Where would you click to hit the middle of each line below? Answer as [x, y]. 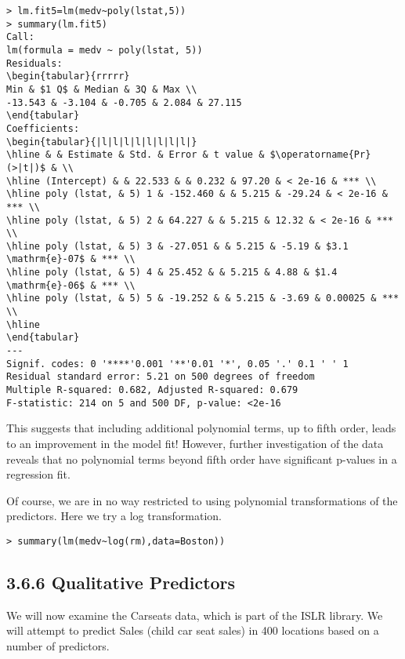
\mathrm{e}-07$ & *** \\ [71, 259]
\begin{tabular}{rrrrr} [68, 76]
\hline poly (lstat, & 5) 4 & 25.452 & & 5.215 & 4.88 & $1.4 [172, 273]
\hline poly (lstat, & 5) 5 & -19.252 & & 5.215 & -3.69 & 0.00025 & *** [203, 299]
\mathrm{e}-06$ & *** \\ [71, 285]
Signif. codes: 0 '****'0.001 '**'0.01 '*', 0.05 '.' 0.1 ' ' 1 [177, 364]
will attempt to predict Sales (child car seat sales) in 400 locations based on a [193, 630]
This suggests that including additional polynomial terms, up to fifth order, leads [201, 428]
